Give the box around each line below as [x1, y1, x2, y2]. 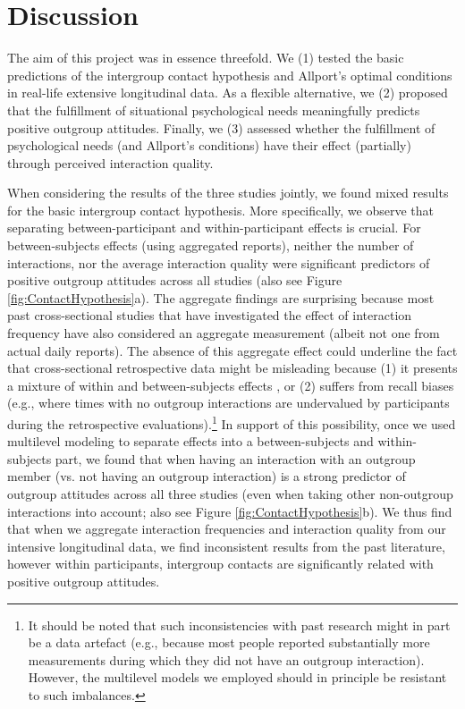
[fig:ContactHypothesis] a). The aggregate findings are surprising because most [7, 288, 435, 307]
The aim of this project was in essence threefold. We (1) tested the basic [7, 48, 404, 67]
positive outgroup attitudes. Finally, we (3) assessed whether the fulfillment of [7, 118, 435, 137]
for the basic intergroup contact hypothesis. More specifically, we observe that [7, 200, 434, 219]
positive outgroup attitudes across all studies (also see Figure [7, 271, 342, 290]
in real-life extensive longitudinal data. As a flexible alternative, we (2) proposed [7, 83, 448, 102]
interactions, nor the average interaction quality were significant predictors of [7, 253, 430, 272]
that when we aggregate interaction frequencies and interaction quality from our [7, 519, 446, 538]
